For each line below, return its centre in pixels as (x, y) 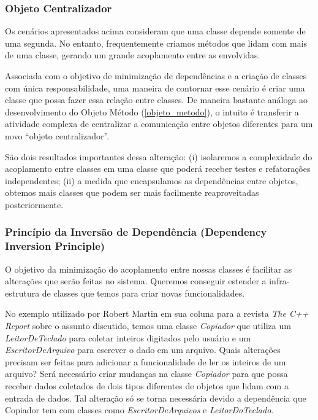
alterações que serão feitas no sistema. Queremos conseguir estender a (136, 281)
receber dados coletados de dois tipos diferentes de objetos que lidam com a (147, 386)
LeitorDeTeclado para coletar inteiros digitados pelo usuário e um (128, 337)
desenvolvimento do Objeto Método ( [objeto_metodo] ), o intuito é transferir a (152, 111)
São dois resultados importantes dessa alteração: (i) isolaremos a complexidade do (159, 156)
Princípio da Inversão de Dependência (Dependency (136, 232)
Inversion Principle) (55, 246)
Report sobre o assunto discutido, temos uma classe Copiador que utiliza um (148, 326)
